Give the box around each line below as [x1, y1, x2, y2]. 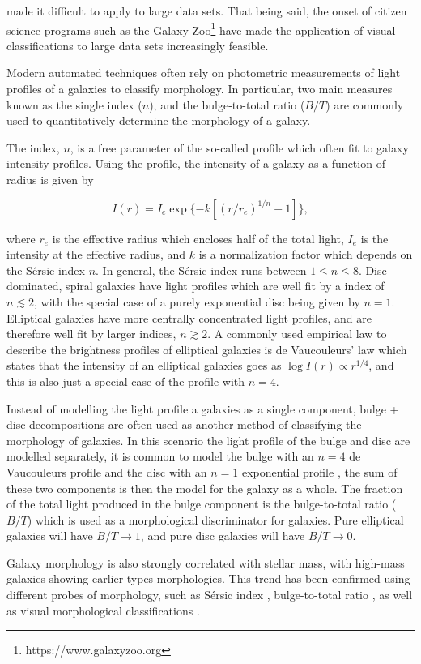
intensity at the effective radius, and [6, 246, 186, 263]
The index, [6, 139, 60, 156]
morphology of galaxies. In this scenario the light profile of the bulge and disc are [6, 431, 410, 448]
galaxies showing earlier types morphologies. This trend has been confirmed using [6, 570, 410, 587]
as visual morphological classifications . [6, 602, 200, 619]
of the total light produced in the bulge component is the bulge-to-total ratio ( [6, 495, 397, 512]
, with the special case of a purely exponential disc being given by [34, 293, 360, 310]
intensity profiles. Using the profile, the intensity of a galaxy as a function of [6, 155, 385, 172]
